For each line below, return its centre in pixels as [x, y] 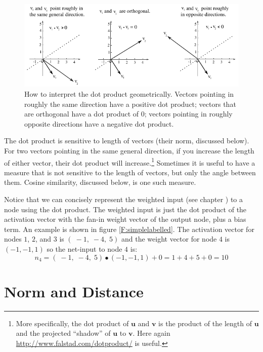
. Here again [151, 333]
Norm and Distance [74, 291]
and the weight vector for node [169, 239]
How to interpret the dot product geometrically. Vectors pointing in [129, 93]
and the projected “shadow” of [63, 333]
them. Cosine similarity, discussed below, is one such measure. [100, 182]
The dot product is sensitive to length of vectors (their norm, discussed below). [127, 141]
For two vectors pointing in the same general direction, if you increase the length [129, 150]
